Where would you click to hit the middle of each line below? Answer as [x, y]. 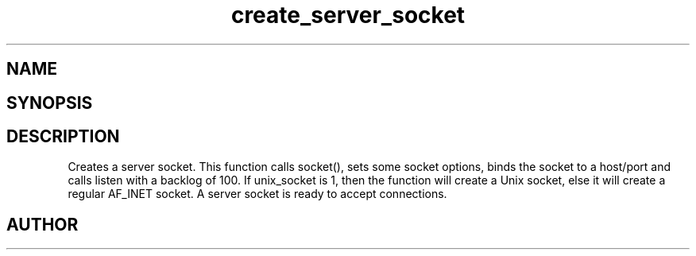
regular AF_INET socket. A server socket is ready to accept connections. [257, 194]
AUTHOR [43, 224]
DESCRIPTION [63, 137]
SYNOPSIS [50, 103]
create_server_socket [348, 15]
